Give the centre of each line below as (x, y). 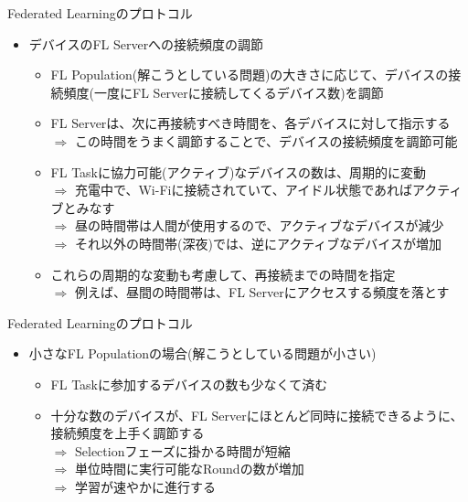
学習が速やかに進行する (145, 486)
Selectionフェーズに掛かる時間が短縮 (182, 450)
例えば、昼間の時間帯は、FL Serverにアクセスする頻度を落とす (262, 292)
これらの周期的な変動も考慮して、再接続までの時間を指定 (223, 274)
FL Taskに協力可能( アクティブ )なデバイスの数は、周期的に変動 (238, 171)
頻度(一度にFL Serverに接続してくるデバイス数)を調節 (223, 92)
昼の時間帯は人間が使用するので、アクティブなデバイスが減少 (259, 225)
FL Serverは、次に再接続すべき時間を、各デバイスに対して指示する (250, 123)
